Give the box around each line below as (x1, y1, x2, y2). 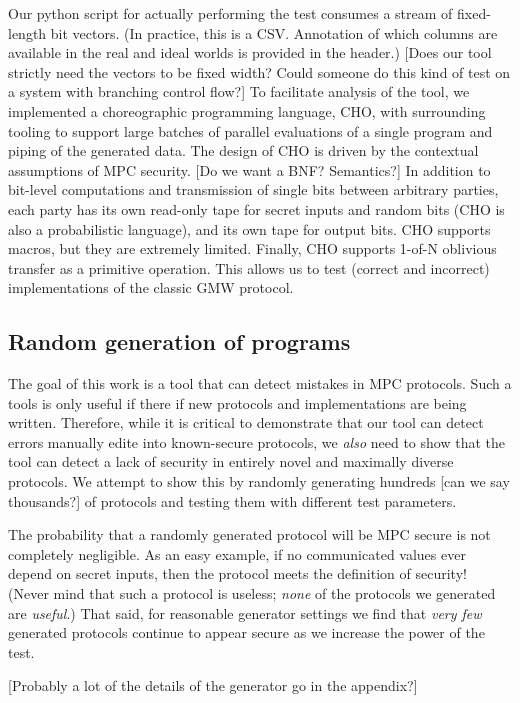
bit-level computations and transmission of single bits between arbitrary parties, (8, 179, 499, 200)
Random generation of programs (8, 326, 351, 357)
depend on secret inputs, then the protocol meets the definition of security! (8, 563, 467, 584)
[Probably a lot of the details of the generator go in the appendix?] (8, 675, 418, 696)
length (8, 22, 47, 43)
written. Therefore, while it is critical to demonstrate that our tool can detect (8, 412, 484, 433)
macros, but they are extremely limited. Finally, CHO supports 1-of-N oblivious (8, 238, 497, 259)
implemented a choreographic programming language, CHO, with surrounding (8, 100, 486, 121)
